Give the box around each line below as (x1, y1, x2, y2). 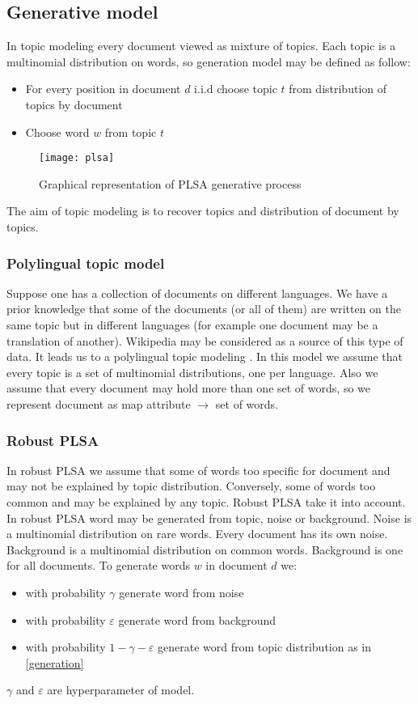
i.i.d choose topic (194, 80, 277, 97)
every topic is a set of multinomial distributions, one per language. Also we (6, 363, 378, 380)
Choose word (25, 123, 90, 140)
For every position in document (25, 80, 181, 97)
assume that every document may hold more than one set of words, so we (6, 380, 370, 397)
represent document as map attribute (6, 395, 191, 412)
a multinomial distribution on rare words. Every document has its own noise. (6, 525, 388, 542)
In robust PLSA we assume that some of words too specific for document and (6, 461, 391, 478)
